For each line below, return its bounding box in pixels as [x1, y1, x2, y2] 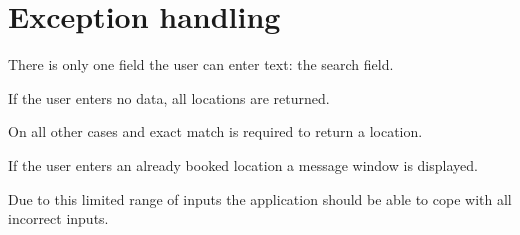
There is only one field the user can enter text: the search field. [8, 54, 394, 75]
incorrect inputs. [8, 208, 109, 229]
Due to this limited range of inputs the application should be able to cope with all [8, 188, 512, 209]
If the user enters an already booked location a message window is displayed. [8, 154, 478, 175]
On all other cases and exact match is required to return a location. [8, 121, 423, 142]
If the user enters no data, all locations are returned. [8, 87, 330, 108]
